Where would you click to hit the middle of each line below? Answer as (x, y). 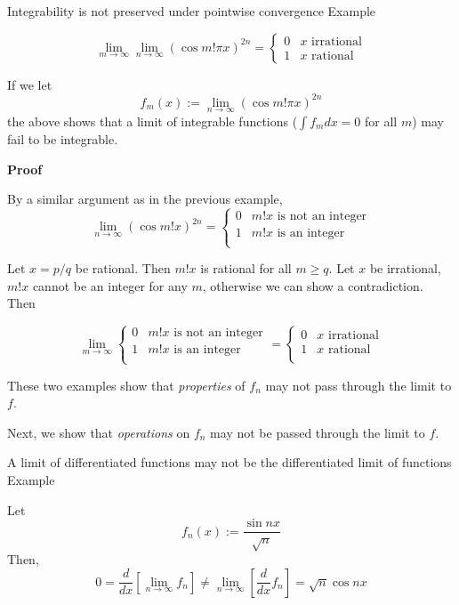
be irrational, (405, 268)
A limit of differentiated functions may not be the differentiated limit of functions (229, 462)
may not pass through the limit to (358, 385)
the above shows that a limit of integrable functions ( (153, 121)
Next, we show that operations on (99, 432)
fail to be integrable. (63, 138)
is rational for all (246, 268)
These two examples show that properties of (126, 385)
